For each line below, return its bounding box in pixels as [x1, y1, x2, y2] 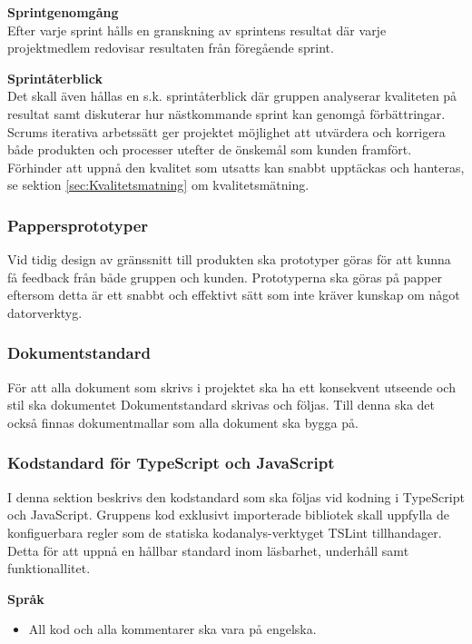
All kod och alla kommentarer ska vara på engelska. [28, 619, 317, 639]
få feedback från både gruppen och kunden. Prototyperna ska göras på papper [7, 267, 442, 286]
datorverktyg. [7, 302, 83, 322]
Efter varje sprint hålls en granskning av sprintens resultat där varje [7, 20, 387, 39]
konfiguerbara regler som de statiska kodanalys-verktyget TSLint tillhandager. [7, 522, 442, 541]
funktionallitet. [7, 559, 91, 578]
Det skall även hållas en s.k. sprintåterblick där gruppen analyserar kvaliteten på [7, 86, 457, 105]
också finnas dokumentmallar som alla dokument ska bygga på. [7, 412, 359, 431]
